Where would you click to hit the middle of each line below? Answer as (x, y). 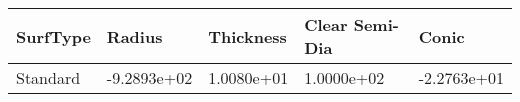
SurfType (53, 36)
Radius (134, 36)
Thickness (247, 36)
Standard (48, 77)
